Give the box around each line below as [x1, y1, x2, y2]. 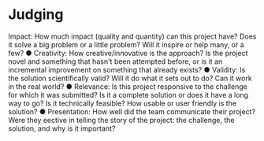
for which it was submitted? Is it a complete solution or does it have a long [8, 90, 249, 99]
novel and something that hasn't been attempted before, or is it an [8, 57, 223, 66]
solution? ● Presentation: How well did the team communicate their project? [8, 106, 256, 116]
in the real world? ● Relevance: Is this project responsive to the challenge [8, 81, 248, 91]
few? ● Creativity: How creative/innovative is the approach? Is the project [8, 48, 248, 58]
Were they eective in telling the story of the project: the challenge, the [8, 115, 235, 124]
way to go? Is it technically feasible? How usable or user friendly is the [8, 98, 237, 108]
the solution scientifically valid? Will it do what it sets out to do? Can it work [8, 73, 252, 83]
